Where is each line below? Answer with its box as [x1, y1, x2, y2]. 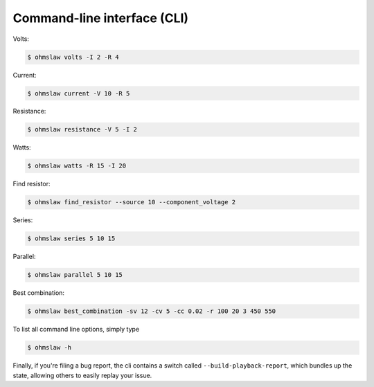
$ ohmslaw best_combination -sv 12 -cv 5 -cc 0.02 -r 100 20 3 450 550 [27, 307, 276, 315]
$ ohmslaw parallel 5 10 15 [27, 271, 123, 279]
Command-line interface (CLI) [12, 10, 189, 26]
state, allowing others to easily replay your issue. [12, 371, 152, 379]
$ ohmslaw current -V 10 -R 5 [27, 89, 130, 97]
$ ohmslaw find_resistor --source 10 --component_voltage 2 [27, 198, 236, 206]
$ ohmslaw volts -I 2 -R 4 [27, 53, 119, 61]
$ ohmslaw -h [27, 343, 72, 352]
